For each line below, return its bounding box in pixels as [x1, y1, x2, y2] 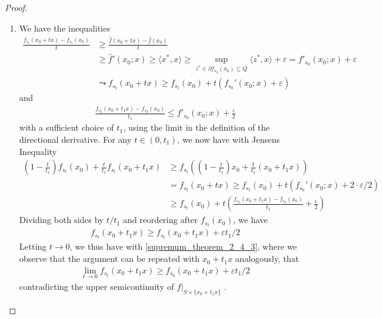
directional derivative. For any [19, 132, 132, 145]
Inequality [19, 145, 57, 157]
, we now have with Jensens [177, 132, 280, 145]
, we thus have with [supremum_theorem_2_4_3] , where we [69, 240, 297, 253]
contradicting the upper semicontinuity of [19, 280, 174, 292]
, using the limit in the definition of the [123, 121, 270, 134]
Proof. [5, 1, 27, 13]
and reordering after [123, 213, 198, 226]
